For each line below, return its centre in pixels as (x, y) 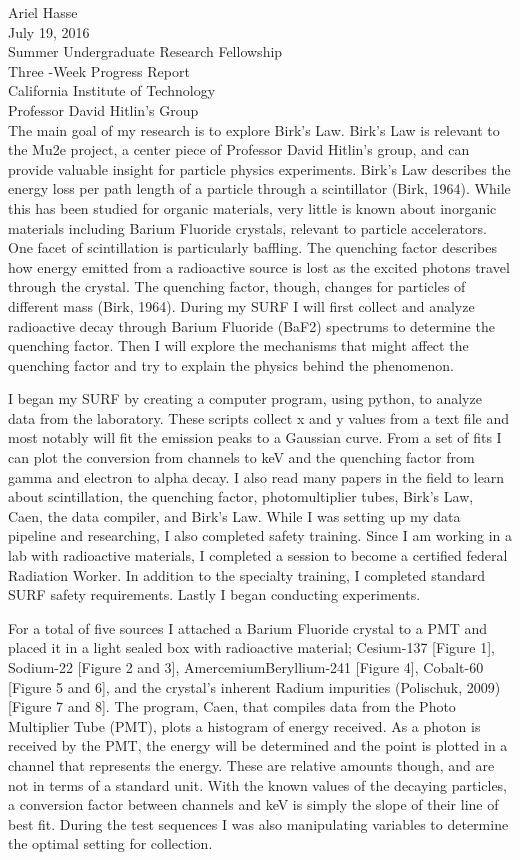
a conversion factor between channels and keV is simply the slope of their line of (253, 804)
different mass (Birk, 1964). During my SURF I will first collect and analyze (241, 305)
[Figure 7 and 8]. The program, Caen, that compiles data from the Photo (232, 706)
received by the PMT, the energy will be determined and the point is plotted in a (258, 745)
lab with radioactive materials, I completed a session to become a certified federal (258, 555)
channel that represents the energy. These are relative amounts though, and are (251, 764)
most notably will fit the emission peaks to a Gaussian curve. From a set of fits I (255, 437)
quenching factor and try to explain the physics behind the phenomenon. (231, 364)
